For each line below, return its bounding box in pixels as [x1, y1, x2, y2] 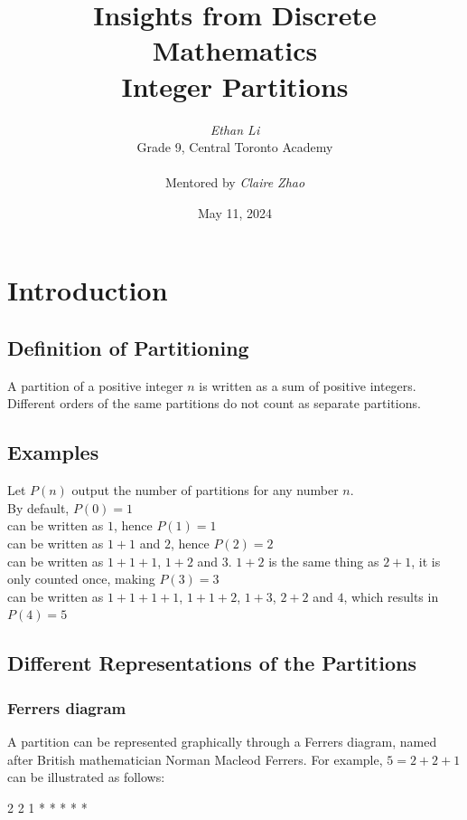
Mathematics [152, 32, 318, 69]
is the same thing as [268, 551, 379, 570]
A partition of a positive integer [7, 376, 183, 395]
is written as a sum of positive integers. [199, 376, 416, 395]
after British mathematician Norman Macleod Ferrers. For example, [7, 749, 383, 768]
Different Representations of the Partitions [7, 649, 416, 677]
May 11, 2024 [197, 203, 273, 222]
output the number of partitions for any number [71, 481, 339, 500]
